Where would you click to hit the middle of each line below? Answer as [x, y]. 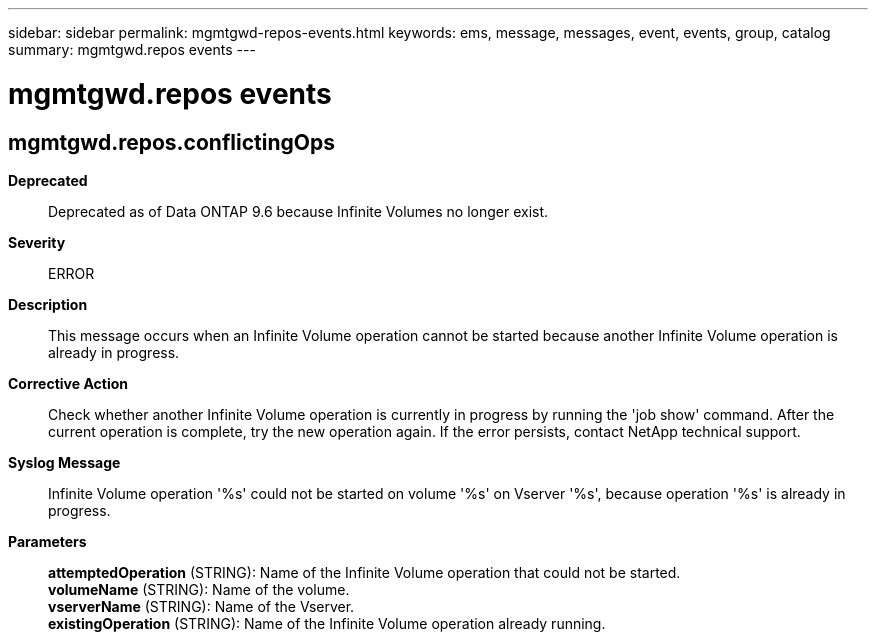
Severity [37, 242]
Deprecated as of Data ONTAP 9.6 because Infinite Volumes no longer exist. [298, 211]
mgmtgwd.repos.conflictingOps [171, 142]
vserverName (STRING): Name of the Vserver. [201, 606]
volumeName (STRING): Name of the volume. [199, 589]
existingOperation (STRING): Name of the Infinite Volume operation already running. [327, 623]
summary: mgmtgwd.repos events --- [132, 49]
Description [48, 304]
